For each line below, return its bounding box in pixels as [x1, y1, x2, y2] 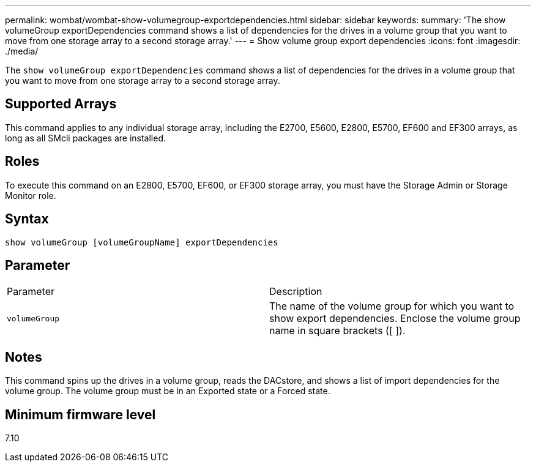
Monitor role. [5, 190, 56, 201]
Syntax [5, 211, 49, 227]
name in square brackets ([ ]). [269, 324, 406, 337]
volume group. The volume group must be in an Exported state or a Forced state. [5, 386, 330, 397]
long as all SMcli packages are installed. [5, 132, 166, 143]
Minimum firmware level [5, 406, 156, 422]
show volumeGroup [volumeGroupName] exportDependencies [5, 237, 278, 247]
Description [269, 285, 322, 298]
